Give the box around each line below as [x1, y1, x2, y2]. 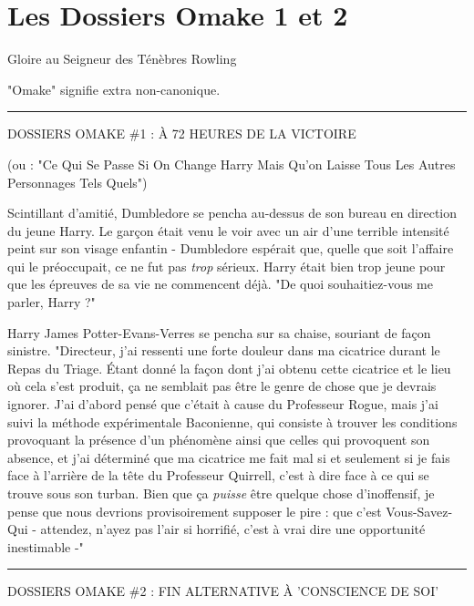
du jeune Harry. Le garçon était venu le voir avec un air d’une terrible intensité [7, 221, 449, 240]
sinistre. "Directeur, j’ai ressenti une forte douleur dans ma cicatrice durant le [7, 341, 440, 360]
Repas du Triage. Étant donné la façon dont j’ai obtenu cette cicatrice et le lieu [7, 358, 451, 377]
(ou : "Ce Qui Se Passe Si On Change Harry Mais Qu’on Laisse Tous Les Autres [7, 154, 456, 173]
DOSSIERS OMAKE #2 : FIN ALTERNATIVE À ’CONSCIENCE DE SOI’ [7, 581, 439, 601]
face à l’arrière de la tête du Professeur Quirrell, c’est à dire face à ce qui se [7, 466, 429, 485]
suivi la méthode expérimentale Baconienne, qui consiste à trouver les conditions [7, 412, 458, 431]
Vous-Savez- [386, 501, 453, 520]
